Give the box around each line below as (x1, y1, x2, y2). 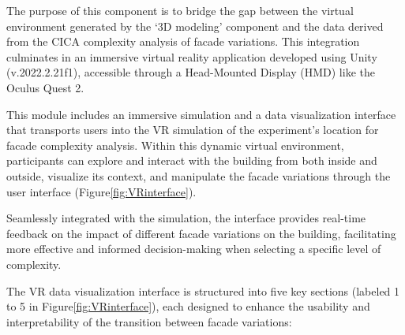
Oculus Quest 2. (6, 79, 84, 95)
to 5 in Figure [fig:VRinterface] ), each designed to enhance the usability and (6, 298, 370, 315)
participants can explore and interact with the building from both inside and (6, 152, 377, 169)
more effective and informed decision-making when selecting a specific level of (6, 240, 381, 257)
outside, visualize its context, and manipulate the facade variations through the (6, 167, 391, 184)
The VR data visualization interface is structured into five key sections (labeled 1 (6, 282, 400, 299)
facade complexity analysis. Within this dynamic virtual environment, (6, 136, 344, 153)
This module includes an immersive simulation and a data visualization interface (6, 106, 396, 122)
